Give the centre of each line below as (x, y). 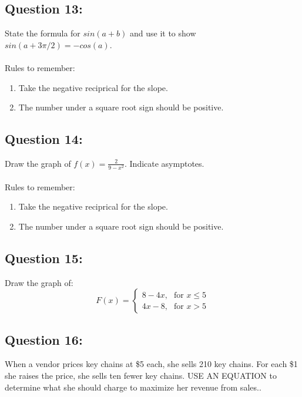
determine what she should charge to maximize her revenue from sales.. (133, 387)
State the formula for (43, 33)
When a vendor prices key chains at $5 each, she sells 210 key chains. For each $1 (151, 364)
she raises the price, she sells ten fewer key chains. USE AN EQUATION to (141, 376)
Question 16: (44, 339)
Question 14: (44, 139)
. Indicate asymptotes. (164, 163)
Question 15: (44, 258)
